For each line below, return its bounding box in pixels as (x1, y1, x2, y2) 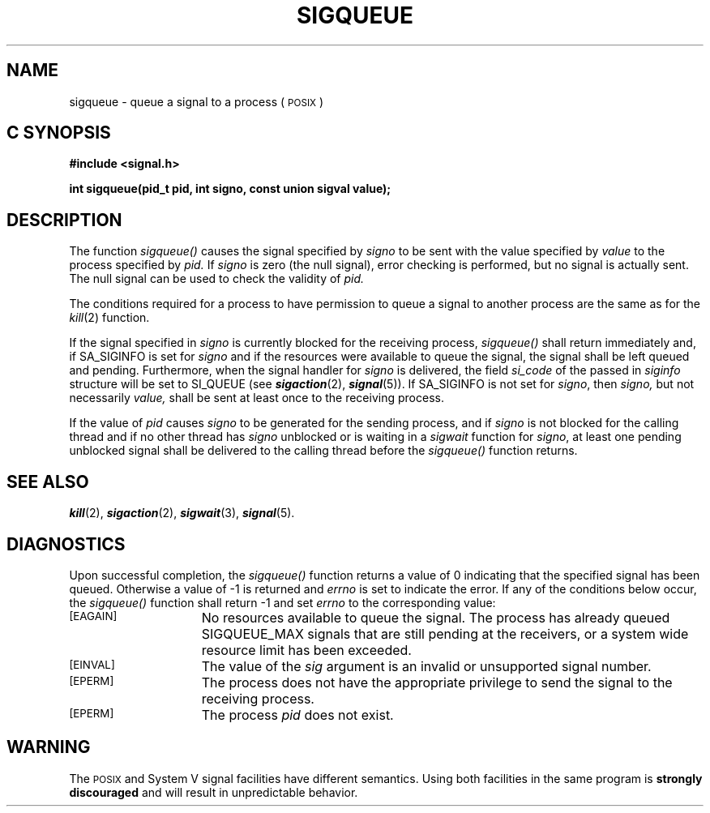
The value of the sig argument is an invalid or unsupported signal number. (201, 657, 652, 674)
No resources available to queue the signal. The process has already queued (201, 609, 670, 626)
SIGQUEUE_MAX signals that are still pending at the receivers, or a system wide (201, 625, 689, 642)
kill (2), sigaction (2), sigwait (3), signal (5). (69, 506, 295, 520)
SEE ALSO (6, 471, 89, 492)
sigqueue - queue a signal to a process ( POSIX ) (69, 94, 324, 109)
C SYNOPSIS (6, 122, 111, 143)
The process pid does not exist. (201, 706, 394, 723)
